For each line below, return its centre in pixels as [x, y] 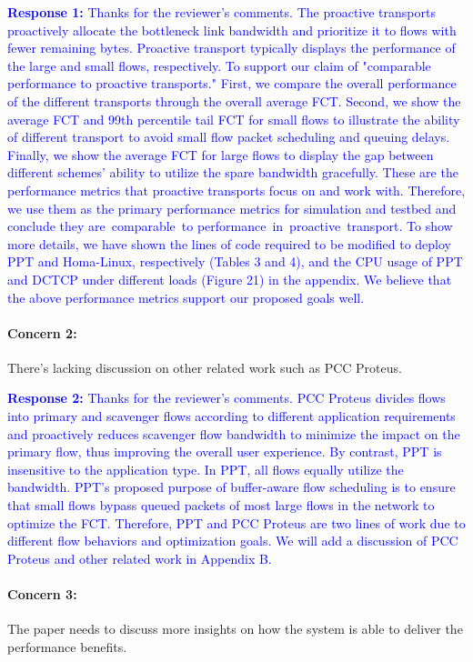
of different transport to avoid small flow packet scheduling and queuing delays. [229, 137]
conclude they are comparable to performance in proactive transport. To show [230, 226]
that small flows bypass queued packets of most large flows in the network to [221, 505]
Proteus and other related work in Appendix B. [140, 558]
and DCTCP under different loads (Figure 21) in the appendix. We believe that [230, 279]
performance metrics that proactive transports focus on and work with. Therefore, [236, 190]
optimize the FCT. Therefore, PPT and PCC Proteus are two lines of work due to [236, 522]
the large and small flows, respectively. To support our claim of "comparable [219, 65]
